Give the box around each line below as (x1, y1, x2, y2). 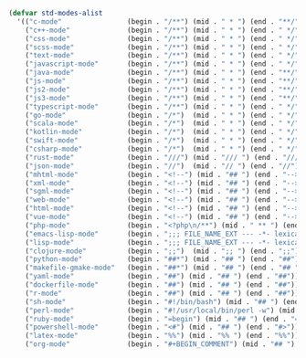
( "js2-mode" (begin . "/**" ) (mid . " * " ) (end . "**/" (25, 85, 300, 94)
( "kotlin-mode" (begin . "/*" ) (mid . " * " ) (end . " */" (25, 128, 300, 137)
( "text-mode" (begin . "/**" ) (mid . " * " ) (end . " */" (25, 51, 300, 60)
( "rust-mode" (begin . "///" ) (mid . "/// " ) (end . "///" (25, 153, 303, 162)
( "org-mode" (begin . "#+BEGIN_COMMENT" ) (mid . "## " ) (25, 340, 296, 349)
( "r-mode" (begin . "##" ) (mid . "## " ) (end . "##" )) (25, 289, 300, 298)
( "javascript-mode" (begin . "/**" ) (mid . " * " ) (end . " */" (25, 59, 300, 68)
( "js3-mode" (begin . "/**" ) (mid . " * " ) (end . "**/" (25, 93, 300, 102)
